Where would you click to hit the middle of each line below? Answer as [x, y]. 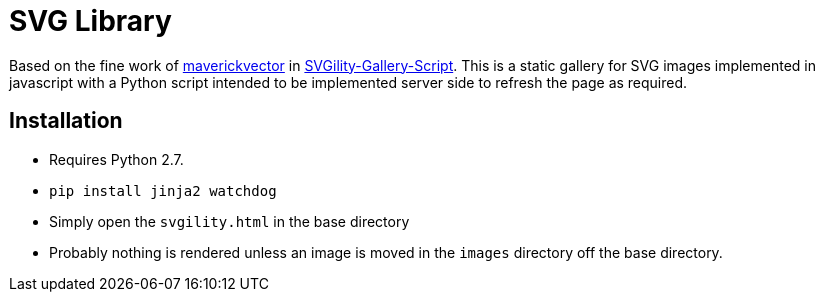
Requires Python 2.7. [116, 159]
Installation [66, 121]
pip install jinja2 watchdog [163, 190]
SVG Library [90, 21]
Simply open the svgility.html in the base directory [229, 221]
